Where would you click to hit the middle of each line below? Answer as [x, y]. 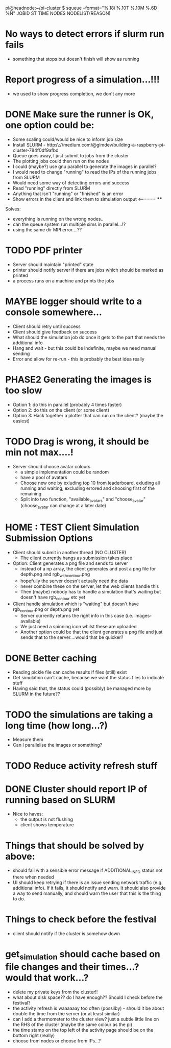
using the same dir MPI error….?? [47, 229]
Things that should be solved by [75, 845]
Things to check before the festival [81, 920]
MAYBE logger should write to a [74, 301]
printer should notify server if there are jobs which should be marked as [88, 270]
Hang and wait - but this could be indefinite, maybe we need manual [84, 348]
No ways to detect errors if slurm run [85, 34]
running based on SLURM [60, 800]
